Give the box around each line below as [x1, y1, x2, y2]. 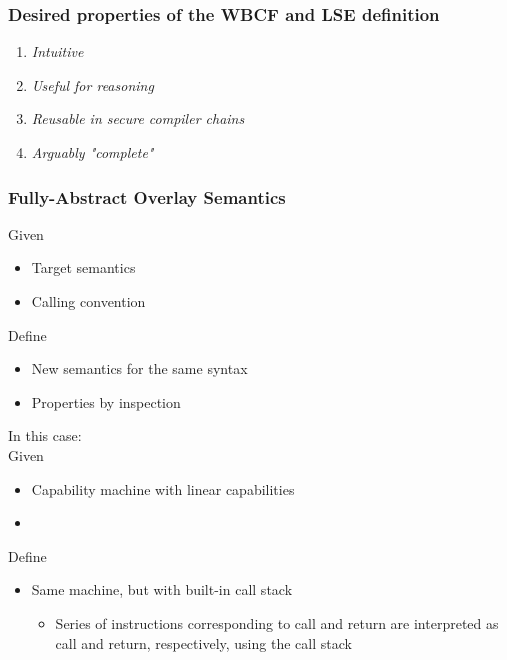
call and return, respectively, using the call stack [55, 632, 352, 653]
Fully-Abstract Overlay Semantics [8, 184, 286, 209]
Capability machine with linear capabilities [31, 478, 295, 499]
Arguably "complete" [31, 142, 154, 162]
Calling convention [31, 291, 146, 311]
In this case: [8, 425, 82, 446]
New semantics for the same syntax [31, 358, 248, 379]
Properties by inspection [31, 391, 181, 412]
